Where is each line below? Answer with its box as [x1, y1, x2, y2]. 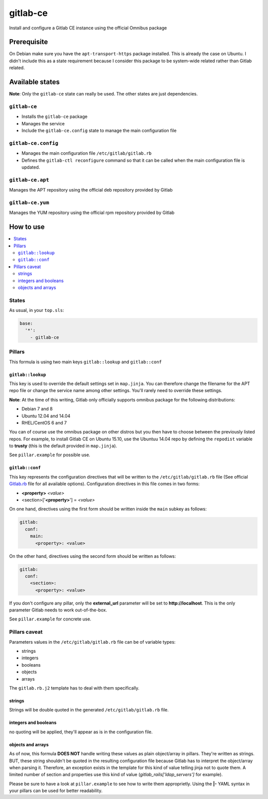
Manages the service [21, 120, 65, 126]
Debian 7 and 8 [21, 406, 53, 412]
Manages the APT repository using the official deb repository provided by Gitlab [9, 187, 173, 193]
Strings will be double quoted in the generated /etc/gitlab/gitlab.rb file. [9, 707, 169, 713]
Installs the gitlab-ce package [21, 113, 88, 119]
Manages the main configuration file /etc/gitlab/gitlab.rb [21, 150, 152, 156]
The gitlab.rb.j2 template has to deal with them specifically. [9, 685, 140, 691]
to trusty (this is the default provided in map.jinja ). [9, 443, 118, 449]
